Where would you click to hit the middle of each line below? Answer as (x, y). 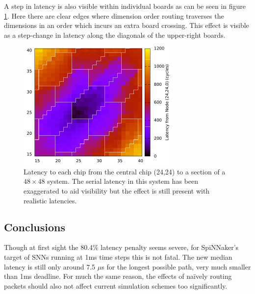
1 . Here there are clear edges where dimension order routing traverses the (114, 15)
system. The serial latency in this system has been (123, 181)
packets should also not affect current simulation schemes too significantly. (116, 285)
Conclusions (35, 227)
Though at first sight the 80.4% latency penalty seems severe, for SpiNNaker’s (121, 247)
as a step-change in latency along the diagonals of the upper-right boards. (115, 35)
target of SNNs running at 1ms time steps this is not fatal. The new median (118, 257)
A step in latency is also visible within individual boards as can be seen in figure (125, 6)
